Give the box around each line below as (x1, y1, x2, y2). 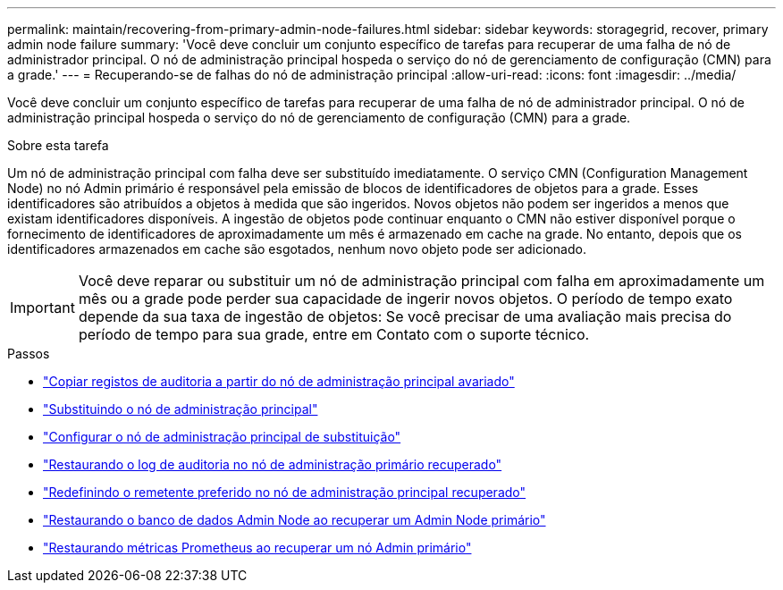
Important (10, 299, 75, 316)
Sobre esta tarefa (7, 138, 109, 153)
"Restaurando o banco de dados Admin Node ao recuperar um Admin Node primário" (43, 512, 546, 527)
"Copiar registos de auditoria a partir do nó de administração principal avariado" (43, 374, 515, 389)
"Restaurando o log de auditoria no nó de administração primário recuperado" (43, 457, 502, 472)
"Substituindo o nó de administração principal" (43, 401, 318, 417)
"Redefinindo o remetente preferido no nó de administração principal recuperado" (43, 485, 526, 500)
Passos (7, 346, 50, 361)
